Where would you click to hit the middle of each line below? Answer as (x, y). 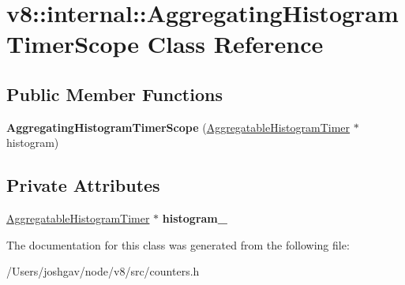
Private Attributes (83, 185)
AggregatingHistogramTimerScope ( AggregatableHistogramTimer (178, 127)
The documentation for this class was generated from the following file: (178, 244)
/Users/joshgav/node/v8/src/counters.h (103, 271)
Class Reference (235, 44)
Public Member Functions (114, 94)
